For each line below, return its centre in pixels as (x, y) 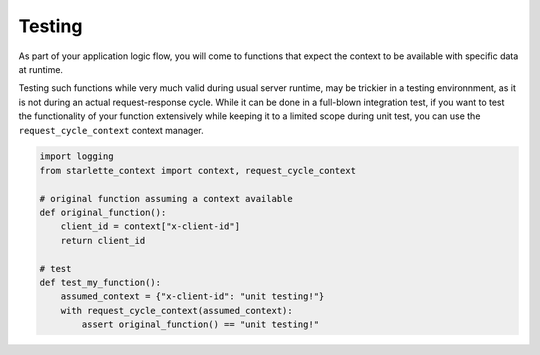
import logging (76, 156)
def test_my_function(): (100, 282)
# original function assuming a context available (166, 198)
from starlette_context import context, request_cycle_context (198, 170)
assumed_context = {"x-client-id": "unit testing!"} (192, 296)
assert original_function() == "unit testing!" (200, 324)
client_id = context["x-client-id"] (150, 226)
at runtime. (41, 69)
